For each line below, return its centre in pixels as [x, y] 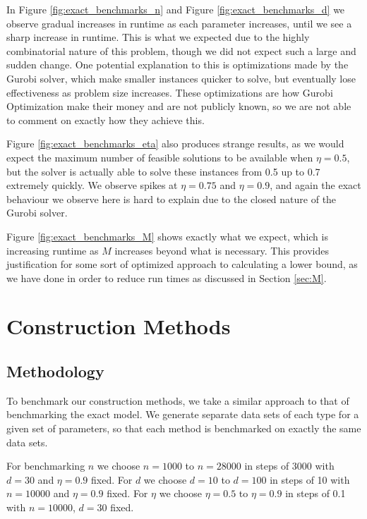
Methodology [55, 371]
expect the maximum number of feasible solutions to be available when [160, 157]
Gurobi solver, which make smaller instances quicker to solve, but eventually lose [181, 78]
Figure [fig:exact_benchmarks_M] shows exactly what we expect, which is [167, 236]
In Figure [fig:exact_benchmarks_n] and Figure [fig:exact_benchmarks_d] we [176, 9]
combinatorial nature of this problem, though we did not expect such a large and [181, 50]
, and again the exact [315, 185]
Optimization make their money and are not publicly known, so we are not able [179, 106]
